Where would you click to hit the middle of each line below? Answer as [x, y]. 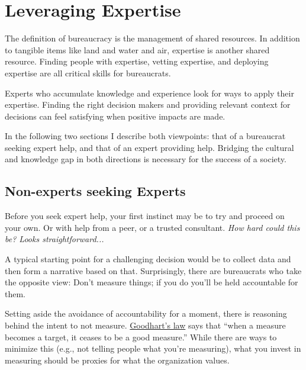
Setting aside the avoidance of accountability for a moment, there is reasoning [146, 313]
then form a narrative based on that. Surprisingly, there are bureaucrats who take [153, 270]
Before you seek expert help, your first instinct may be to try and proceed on [145, 216]
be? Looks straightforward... [54, 239]
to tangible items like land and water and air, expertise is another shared [137, 49]
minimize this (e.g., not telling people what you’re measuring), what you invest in [153, 348]
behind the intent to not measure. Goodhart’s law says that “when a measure [145, 325]
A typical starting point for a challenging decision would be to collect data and [148, 259]
